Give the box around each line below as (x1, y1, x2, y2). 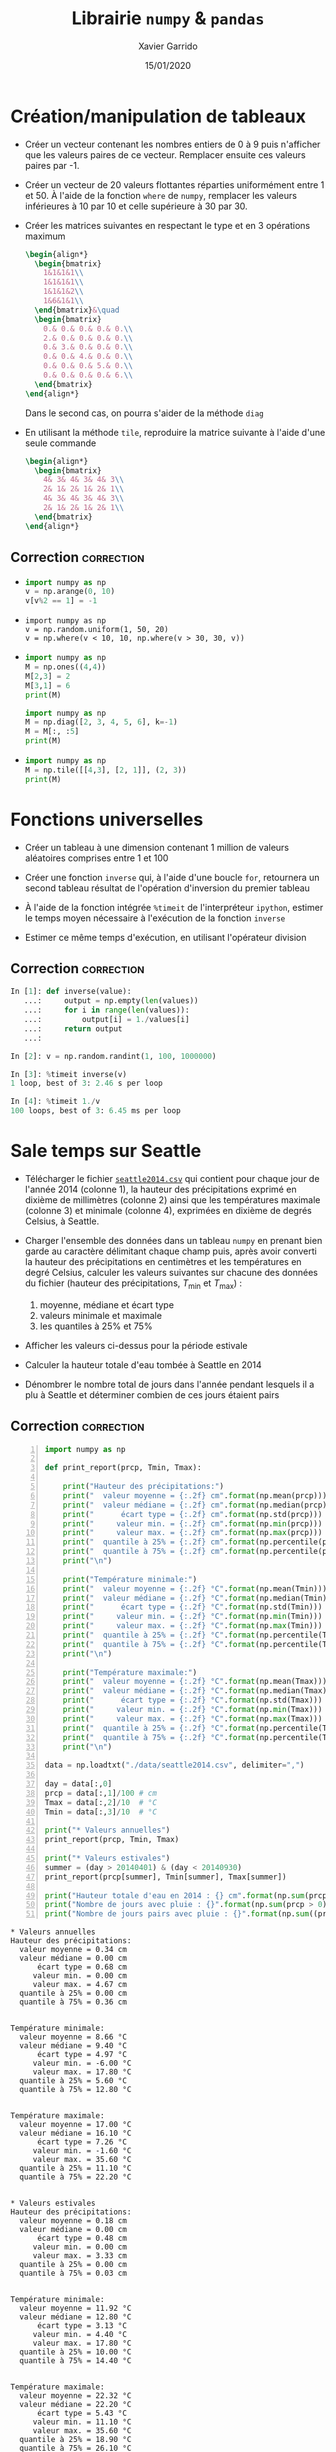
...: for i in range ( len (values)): (23, 1005, 190, 1016)
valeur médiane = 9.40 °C (19, 2041, 128, 2051)
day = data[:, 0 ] (44, 1779, 113, 1789)
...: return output (23, 1023, 123, 1034)
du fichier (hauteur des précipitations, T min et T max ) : (24, 1277, 243, 1291)
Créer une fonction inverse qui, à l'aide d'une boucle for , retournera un (24, 871, 320, 883)
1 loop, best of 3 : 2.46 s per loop (10, 1078, 163, 1089)
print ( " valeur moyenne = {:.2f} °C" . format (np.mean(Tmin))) (62, 1583, 328, 1594)
